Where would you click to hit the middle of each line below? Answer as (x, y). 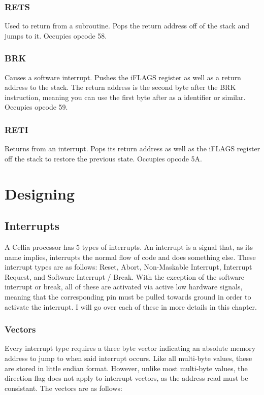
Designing (40, 193)
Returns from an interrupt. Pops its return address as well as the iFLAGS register (133, 149)
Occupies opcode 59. (36, 107)
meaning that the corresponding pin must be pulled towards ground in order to (128, 296)
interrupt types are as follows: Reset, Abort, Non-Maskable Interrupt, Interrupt (128, 267)
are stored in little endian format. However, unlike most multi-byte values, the (126, 368)
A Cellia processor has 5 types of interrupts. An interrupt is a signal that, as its (129, 246)
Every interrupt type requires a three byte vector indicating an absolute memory (130, 348)
